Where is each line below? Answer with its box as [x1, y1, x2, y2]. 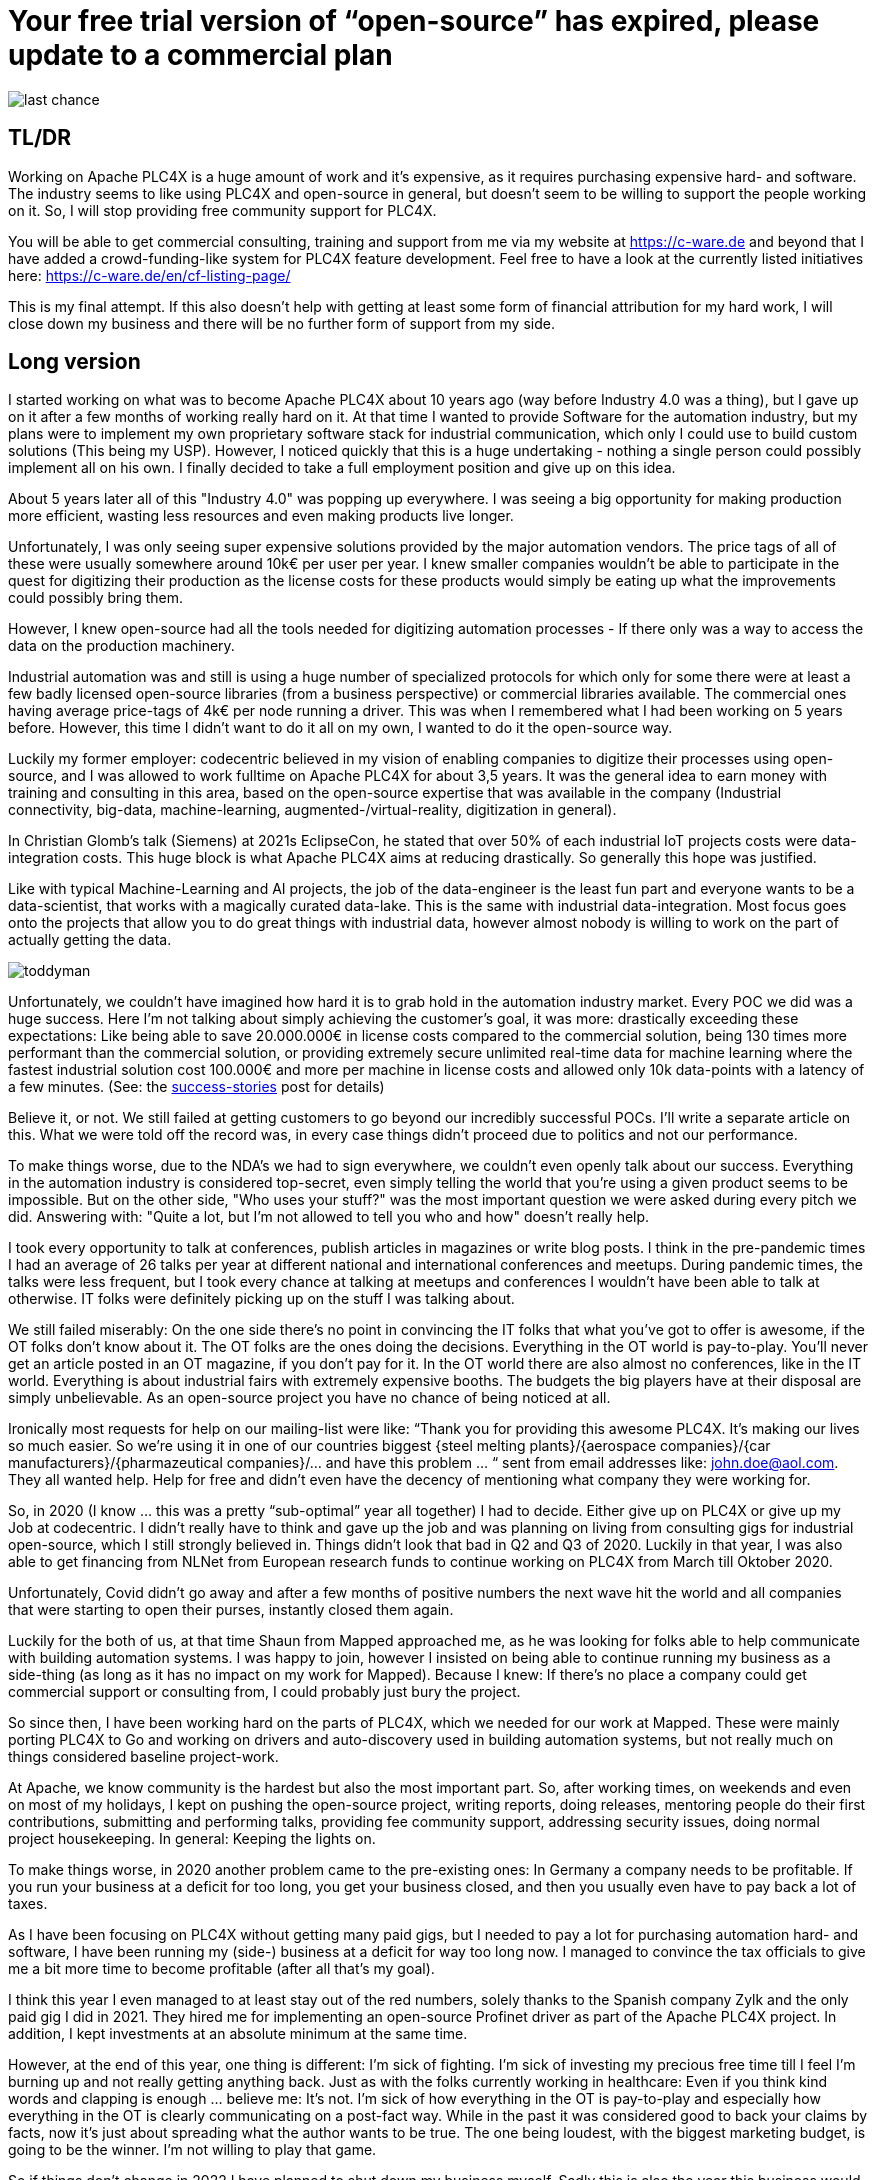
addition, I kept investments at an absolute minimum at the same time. [8, 2025, 468, 2043]
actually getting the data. [8, 931, 172, 949]
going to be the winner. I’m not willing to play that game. [8, 2141, 377, 2159]
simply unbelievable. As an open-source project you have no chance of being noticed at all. [8, 1389, 611, 1407]
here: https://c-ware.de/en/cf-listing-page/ [8, 266, 291, 284]
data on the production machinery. [8, 637, 235, 655]
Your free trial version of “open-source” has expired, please [8, 4, 820, 38]
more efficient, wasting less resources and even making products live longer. [8, 507, 514, 525]
